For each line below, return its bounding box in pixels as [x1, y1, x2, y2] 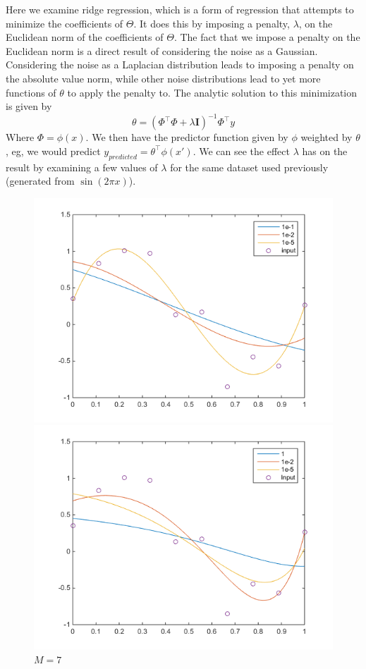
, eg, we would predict [6, 143, 101, 158]
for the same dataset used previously [170, 159, 329, 174]
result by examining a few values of [6, 159, 158, 174]
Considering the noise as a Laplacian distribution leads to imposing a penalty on [6, 57, 354, 72]
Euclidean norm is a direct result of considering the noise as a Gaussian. [6, 43, 318, 58]
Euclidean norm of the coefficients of [6, 30, 164, 44]
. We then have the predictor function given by [85, 130, 288, 145]
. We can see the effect [193, 143, 290, 158]
